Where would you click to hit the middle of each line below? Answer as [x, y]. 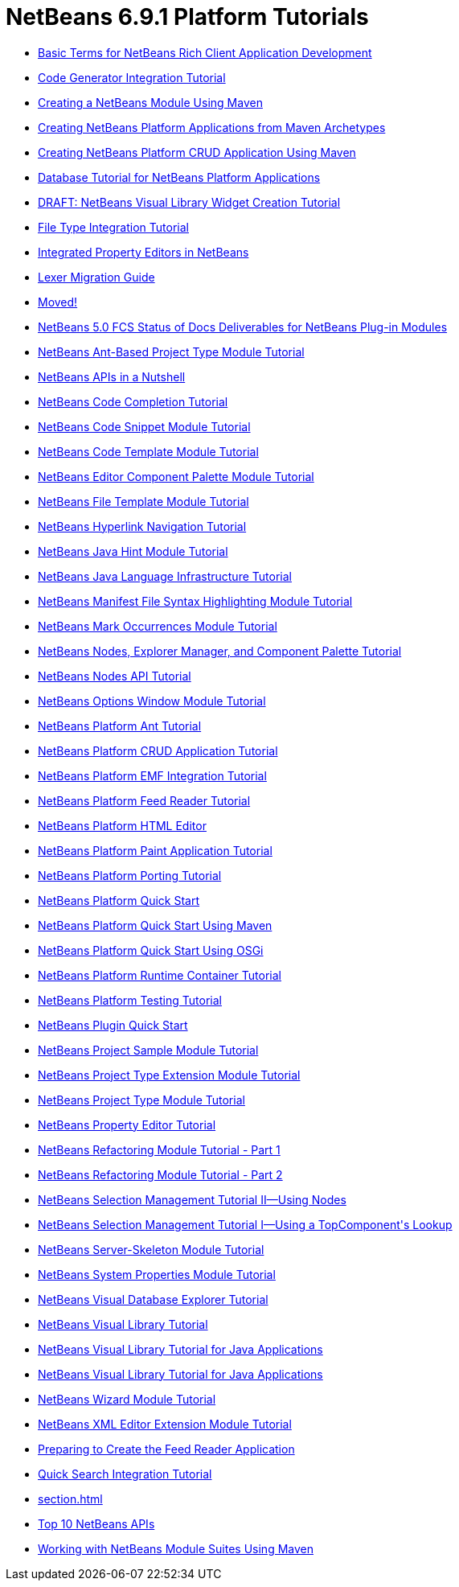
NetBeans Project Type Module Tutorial [141, 1100]
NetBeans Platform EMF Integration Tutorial [152, 775]
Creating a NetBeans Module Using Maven [150, 102]
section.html [70, 1499]
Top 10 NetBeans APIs [96, 1523]
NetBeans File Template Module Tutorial [143, 501]
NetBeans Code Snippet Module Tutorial [144, 426]
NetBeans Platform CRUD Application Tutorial [158, 750]
